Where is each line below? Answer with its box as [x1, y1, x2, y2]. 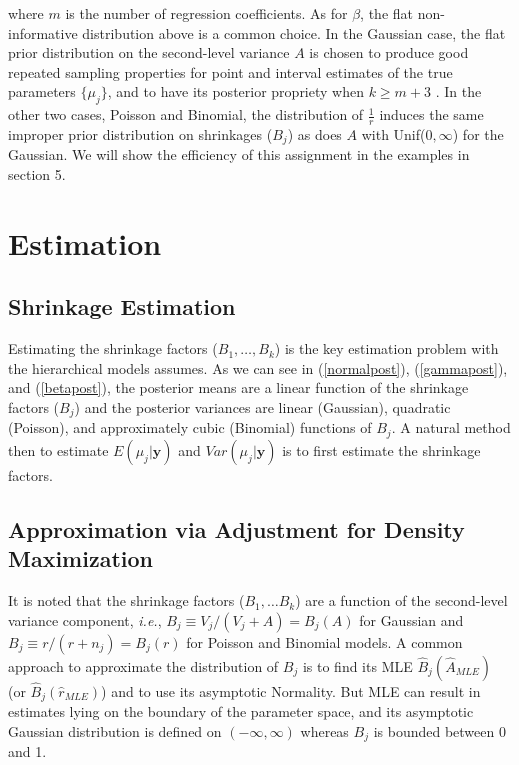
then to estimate [8, 439, 109, 460]
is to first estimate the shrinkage [282, 439, 481, 460]
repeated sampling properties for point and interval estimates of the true [8, 61, 453, 82]
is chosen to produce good [309, 42, 469, 63]
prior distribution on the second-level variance [8, 42, 290, 63]
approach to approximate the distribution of [8, 655, 279, 676]
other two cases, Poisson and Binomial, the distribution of [8, 104, 364, 125]
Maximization [8, 543, 153, 574]
